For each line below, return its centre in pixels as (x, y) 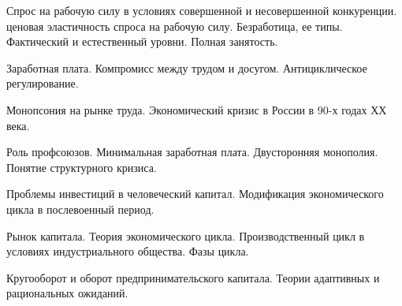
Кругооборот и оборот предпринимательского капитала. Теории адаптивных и (193, 277)
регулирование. (43, 83)
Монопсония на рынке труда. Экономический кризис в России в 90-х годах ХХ (197, 109)
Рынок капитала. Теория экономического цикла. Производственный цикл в (186, 235)
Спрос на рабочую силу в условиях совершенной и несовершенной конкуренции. (202, 10)
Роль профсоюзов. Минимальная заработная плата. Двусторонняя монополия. (192, 152)
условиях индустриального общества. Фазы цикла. (128, 251)
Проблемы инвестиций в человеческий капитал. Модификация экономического (195, 194)
